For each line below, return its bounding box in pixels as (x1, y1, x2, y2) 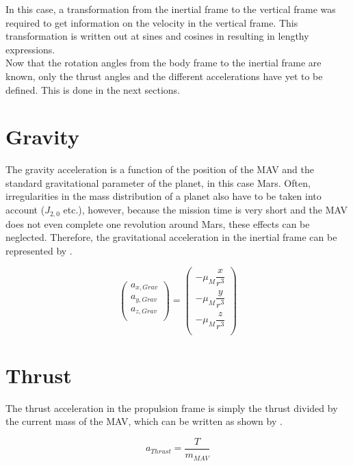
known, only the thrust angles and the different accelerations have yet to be (5, 68, 323, 83)
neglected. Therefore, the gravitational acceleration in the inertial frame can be (5, 230, 337, 244)
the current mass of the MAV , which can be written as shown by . (5, 414, 283, 428)
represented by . (5, 243, 73, 257)
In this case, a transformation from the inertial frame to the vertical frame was (5, 2, 336, 16)
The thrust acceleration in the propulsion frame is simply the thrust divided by (5, 400, 338, 415)
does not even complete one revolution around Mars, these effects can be (5, 216, 310, 231)
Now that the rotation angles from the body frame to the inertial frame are (5, 55, 322, 70)
